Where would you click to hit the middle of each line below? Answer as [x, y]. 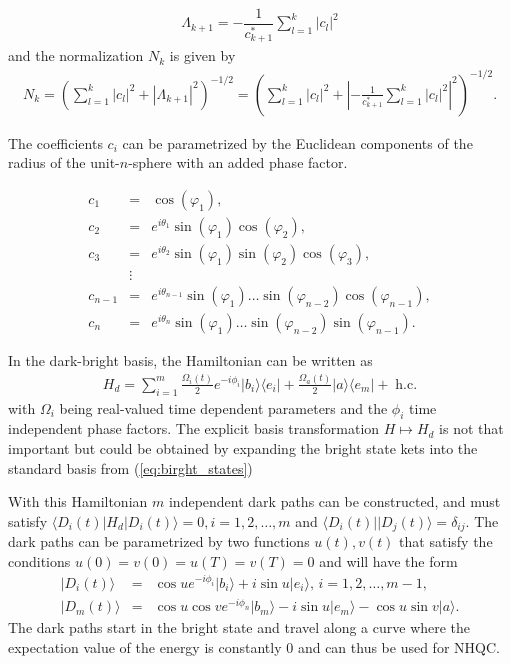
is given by [202, 55]
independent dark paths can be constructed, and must [334, 501]
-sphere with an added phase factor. [238, 162]
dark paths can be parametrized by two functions [159, 541]
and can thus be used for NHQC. [398, 647]
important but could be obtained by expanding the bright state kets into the [243, 448]
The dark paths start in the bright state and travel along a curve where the [239, 627]
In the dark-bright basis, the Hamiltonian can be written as [190, 359]
